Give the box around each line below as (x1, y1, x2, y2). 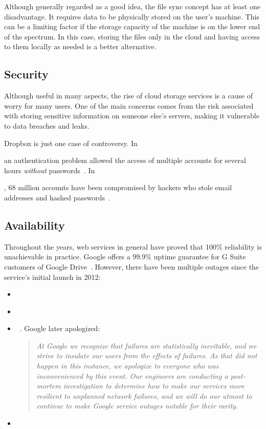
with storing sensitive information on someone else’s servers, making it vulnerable (4, 110, 259, 121)
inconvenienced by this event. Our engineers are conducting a (36, 370, 228, 381)
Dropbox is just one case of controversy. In (4, 137, 138, 148)
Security (4, 66, 49, 82)
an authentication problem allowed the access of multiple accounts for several (4, 155, 246, 166)
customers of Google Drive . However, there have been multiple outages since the (4, 261, 259, 272)
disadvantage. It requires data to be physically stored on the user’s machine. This (4, 11, 259, 22)
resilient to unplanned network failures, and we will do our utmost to (36, 390, 252, 401)
